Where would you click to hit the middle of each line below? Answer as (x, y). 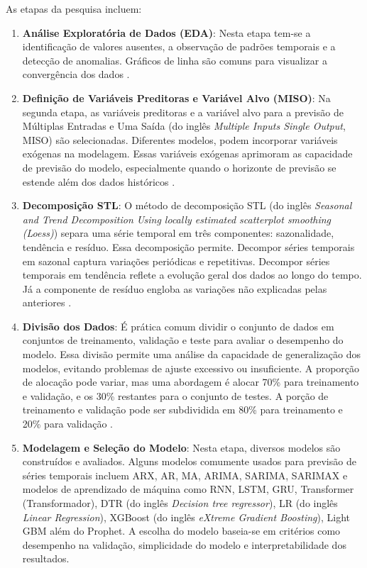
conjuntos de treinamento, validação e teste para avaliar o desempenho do (183, 340)
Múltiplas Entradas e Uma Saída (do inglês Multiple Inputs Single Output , (184, 126)
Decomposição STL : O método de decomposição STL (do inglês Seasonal (187, 205)
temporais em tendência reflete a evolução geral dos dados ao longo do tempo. (192, 275)
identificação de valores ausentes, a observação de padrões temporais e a (179, 46)
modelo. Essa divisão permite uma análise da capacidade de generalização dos (192, 354)
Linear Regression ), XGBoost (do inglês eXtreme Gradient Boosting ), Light (186, 517)
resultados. (46, 558)
